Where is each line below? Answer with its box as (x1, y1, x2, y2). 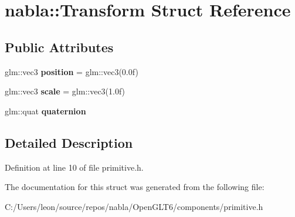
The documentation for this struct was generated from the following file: (5, 181, 265, 193)
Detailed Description (5, 133, 133, 151)
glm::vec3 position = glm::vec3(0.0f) (5, 65, 138, 77)
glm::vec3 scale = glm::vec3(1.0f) (5, 85, 126, 97)
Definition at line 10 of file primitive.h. (5, 161, 144, 173)
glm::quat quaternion (5, 104, 86, 117)
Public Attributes (5, 38, 114, 56)
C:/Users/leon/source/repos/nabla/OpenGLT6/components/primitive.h (5, 200, 263, 212)
